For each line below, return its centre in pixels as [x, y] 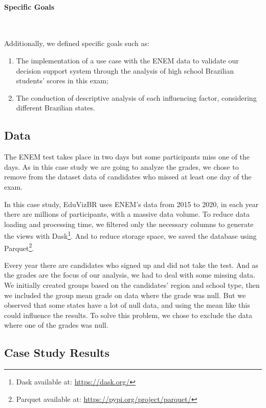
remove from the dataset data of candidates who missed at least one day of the [128, 177]
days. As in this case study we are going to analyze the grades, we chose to [121, 166]
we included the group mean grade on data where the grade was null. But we [125, 295]
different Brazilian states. [56, 108]
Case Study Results [57, 353]
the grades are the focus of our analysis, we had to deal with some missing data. [130, 275]
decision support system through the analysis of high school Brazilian [125, 70]
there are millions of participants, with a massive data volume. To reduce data [127, 214]
